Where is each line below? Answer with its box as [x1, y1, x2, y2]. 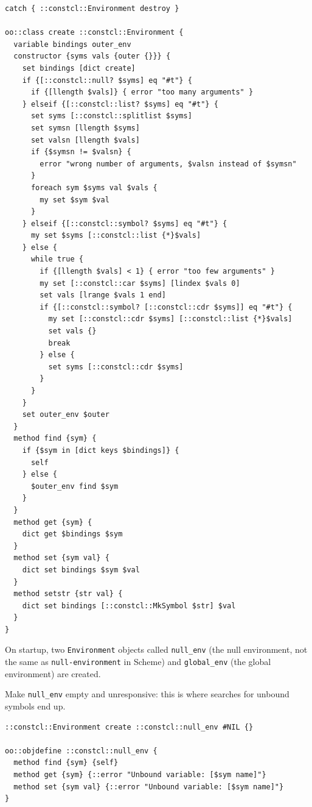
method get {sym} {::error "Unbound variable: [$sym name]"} [13, 770, 266, 779]
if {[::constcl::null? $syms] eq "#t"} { [22, 76, 192, 85]
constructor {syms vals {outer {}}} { [13, 52, 171, 61]
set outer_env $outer [22, 410, 109, 419]
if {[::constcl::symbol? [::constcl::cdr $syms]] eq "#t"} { [40, 302, 293, 311]
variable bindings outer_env [13, 40, 131, 49]
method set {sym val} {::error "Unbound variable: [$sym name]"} [13, 782, 284, 791]
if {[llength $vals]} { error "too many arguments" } [30, 88, 254, 97]
